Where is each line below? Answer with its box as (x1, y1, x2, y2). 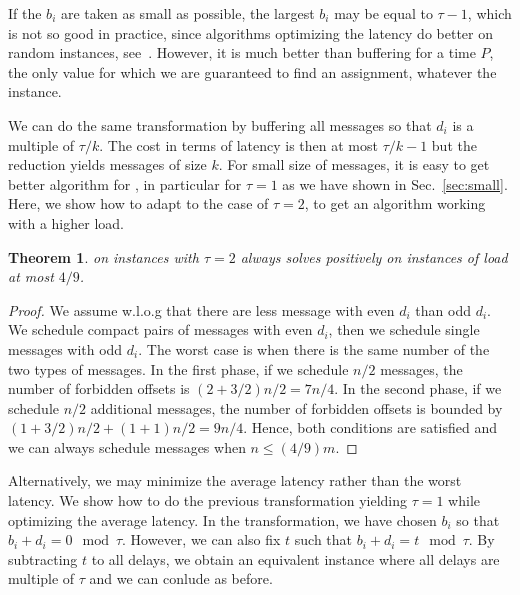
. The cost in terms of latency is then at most (99, 134, 378, 155)
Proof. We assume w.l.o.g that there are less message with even (8, 299, 395, 320)
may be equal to (334, 3, 433, 23)
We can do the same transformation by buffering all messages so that (8, 114, 432, 135)
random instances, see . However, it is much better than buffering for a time (8, 42, 476, 63)
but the (431, 134, 477, 155)
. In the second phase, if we (334, 378, 502, 399)
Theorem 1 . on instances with (8, 246, 199, 267)
